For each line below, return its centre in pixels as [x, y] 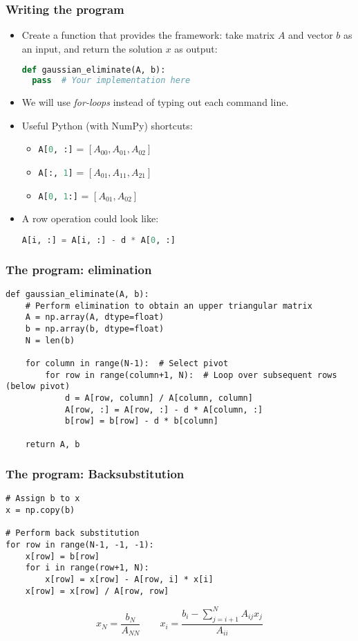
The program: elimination [79, 269]
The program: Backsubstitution [95, 474]
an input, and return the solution [92, 48]
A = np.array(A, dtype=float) [95, 317]
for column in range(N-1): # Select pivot [127, 363]
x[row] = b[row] [63, 556]
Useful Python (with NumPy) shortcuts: [107, 125]
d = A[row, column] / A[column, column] [159, 398]
